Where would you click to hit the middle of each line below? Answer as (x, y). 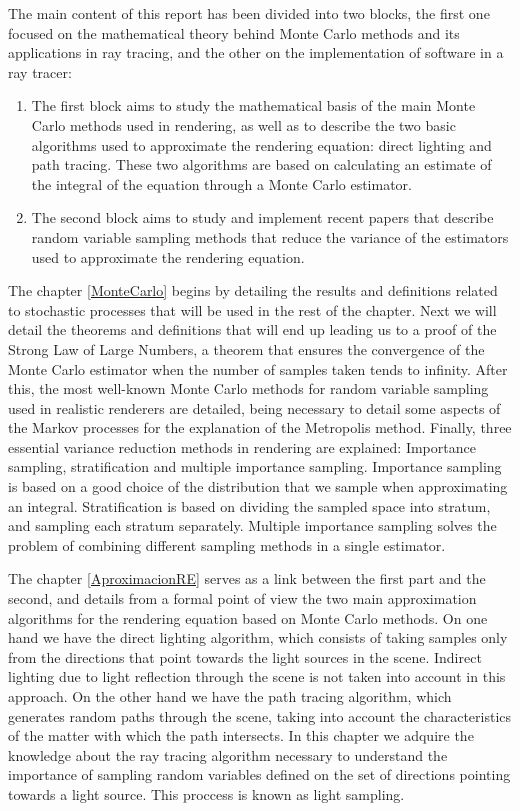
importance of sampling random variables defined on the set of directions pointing (259, 774)
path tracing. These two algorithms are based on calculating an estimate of (261, 164)
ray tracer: (40, 71)
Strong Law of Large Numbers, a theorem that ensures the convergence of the (246, 348)
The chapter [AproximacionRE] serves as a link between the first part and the (247, 578)
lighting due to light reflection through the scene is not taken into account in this (257, 676)
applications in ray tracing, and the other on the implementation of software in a (256, 52)
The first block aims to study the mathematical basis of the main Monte (253, 105)
